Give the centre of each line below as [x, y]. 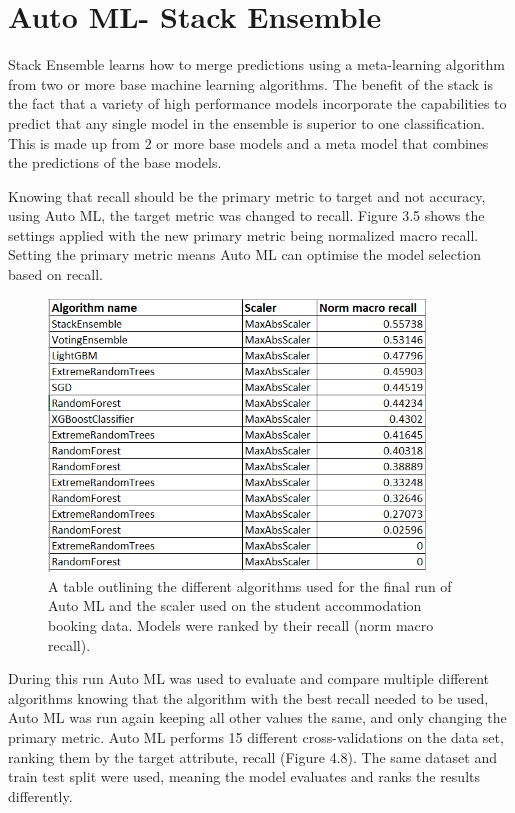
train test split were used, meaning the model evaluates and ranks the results [244, 776]
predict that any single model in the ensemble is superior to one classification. [246, 122]
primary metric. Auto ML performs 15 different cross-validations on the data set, [256, 736]
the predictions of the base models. [115, 162]
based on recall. [56, 274]
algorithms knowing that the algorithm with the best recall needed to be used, [248, 697]
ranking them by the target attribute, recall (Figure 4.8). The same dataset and [252, 756]
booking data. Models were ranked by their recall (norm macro [241, 624]
